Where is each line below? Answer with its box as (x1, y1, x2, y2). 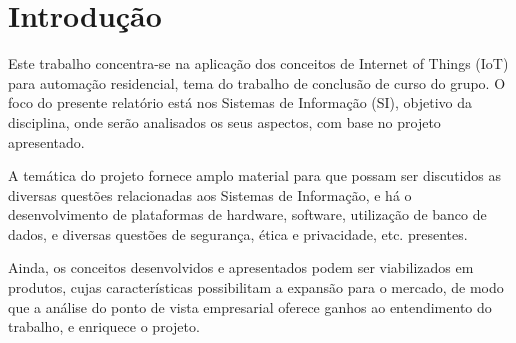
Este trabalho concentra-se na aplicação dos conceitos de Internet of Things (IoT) (8, 53, 509, 74)
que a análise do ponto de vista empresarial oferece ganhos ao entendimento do (8, 296, 492, 317)
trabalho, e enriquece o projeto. (8, 316, 200, 337)
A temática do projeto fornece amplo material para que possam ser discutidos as (8, 165, 501, 186)
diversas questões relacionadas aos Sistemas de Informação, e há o (8, 184, 412, 205)
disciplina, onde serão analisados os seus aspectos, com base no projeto (8, 111, 441, 132)
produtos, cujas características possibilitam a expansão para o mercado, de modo (8, 277, 504, 298)
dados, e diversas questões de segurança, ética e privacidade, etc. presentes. (8, 223, 468, 244)
